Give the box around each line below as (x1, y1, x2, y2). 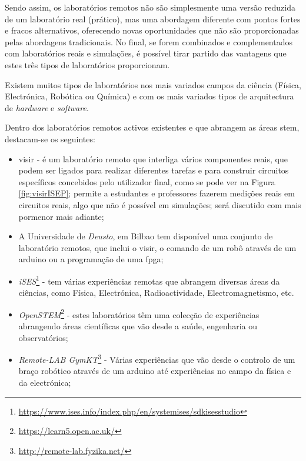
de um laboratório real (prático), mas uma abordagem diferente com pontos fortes (5, 12, 301, 25)
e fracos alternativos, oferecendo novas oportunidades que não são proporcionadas (5, 24, 299, 36)
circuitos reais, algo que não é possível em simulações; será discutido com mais (18, 198, 301, 211)
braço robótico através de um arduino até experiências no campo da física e (18, 365, 291, 377)
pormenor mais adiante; (18, 210, 104, 222)
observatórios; (18, 331, 68, 343)
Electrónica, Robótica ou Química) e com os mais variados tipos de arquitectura (5, 90, 294, 102)
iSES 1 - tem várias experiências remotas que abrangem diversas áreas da (18, 273, 280, 287)
